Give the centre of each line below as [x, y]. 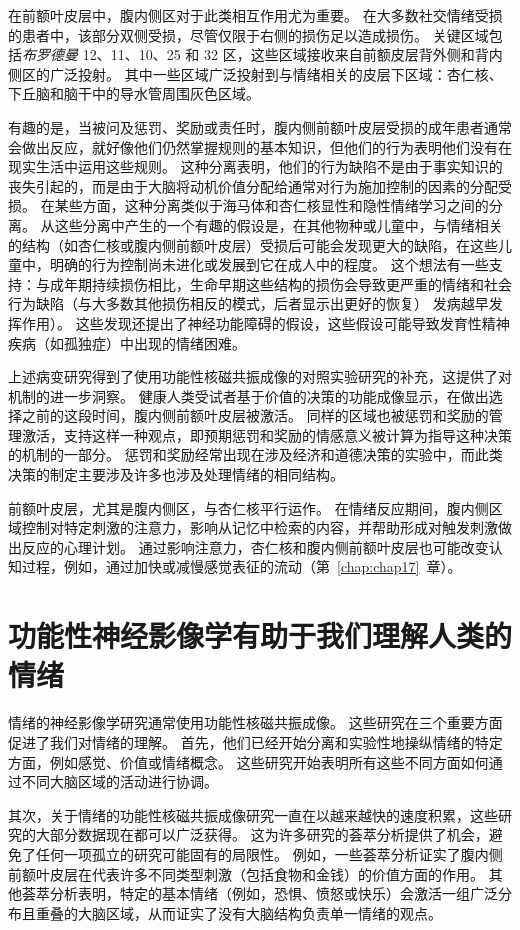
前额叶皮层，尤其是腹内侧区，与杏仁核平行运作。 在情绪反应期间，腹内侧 [248, 507]
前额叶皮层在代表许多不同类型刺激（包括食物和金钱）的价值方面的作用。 [246, 873]
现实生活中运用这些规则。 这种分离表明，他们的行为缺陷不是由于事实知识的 [255, 166]
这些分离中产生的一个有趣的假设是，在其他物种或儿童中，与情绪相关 [278, 224]
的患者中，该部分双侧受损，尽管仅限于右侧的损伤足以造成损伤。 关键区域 [248, 34]
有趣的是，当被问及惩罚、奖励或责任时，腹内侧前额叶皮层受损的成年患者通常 [260, 126]
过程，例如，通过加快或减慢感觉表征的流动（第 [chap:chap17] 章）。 [241, 566]
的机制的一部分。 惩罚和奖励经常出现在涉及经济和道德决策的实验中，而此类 [255, 454]
